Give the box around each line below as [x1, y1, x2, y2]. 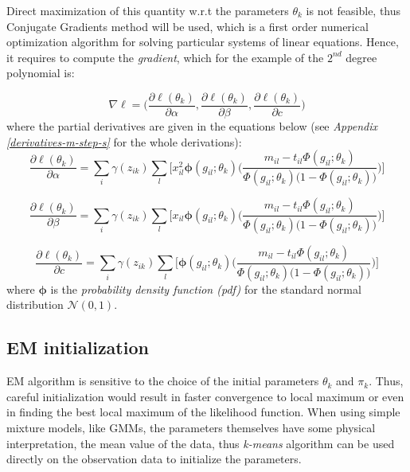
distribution [6, 296, 64, 313]
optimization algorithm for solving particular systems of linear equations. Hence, [6, 33, 399, 50]
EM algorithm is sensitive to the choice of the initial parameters [6, 373, 319, 389]
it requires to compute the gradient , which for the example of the [6, 49, 324, 65]
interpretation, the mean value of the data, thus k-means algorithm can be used [6, 435, 395, 451]
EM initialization [6, 335, 149, 360]
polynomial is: [6, 64, 75, 81]
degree [346, 49, 377, 65]
